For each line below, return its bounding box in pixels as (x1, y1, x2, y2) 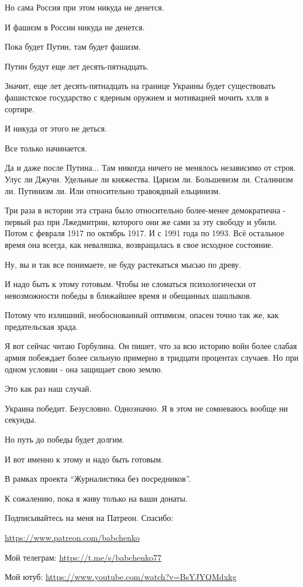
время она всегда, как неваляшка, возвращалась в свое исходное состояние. (5, 238, 274, 250)
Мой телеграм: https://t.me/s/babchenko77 (5, 551, 161, 563)
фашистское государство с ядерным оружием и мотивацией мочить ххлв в (5, 91, 269, 103)
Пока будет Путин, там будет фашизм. (5, 40, 141, 53)
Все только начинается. (5, 141, 87, 154)
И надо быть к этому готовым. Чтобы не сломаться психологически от (5, 278, 256, 290)
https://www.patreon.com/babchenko (5, 531, 140, 543)
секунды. (5, 413, 37, 426)
